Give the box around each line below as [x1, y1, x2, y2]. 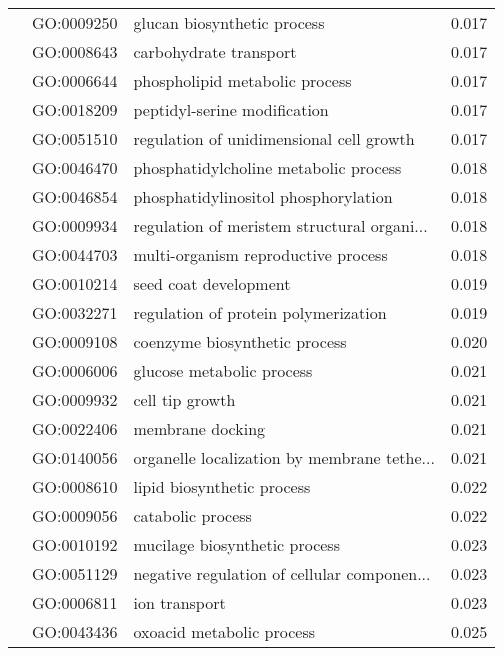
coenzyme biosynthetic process [133, 330, 347, 353]
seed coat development [133, 272, 291, 295]
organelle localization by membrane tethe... [133, 446, 435, 469]
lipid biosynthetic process [133, 475, 311, 498]
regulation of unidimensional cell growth [133, 127, 415, 150]
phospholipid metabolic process [133, 69, 352, 92]
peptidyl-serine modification [133, 98, 329, 121]
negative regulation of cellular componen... [133, 562, 431, 585]
